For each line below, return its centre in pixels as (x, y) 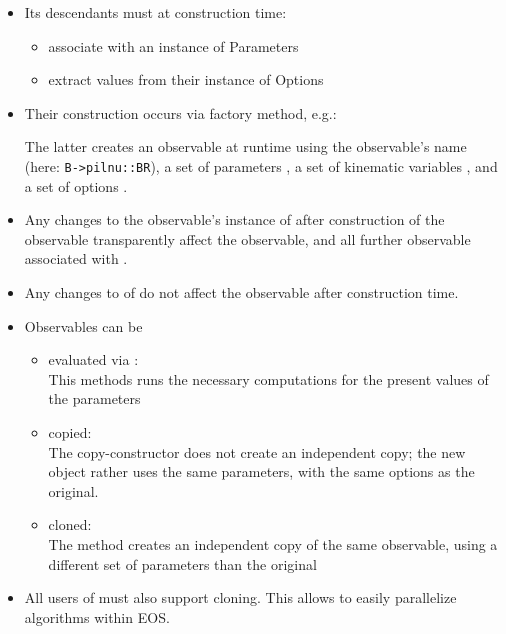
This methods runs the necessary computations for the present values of (268, 378)
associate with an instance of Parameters (173, 45)
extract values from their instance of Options (186, 79)
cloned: (70, 524)
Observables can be (83, 325)
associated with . (76, 258)
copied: (70, 431)
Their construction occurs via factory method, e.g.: (180, 112)
